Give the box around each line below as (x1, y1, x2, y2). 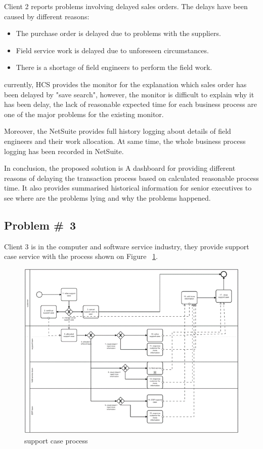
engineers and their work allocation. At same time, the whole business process (4, 135, 246, 146)
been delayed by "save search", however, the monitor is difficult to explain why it (4, 89, 254, 99)
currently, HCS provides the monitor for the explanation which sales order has (4, 79, 247, 89)
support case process (24, 435, 88, 445)
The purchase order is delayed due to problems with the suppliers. (16, 28, 221, 39)
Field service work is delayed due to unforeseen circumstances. (16, 45, 209, 55)
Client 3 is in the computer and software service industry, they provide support (4, 241, 249, 251)
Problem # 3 (4, 217, 76, 233)
